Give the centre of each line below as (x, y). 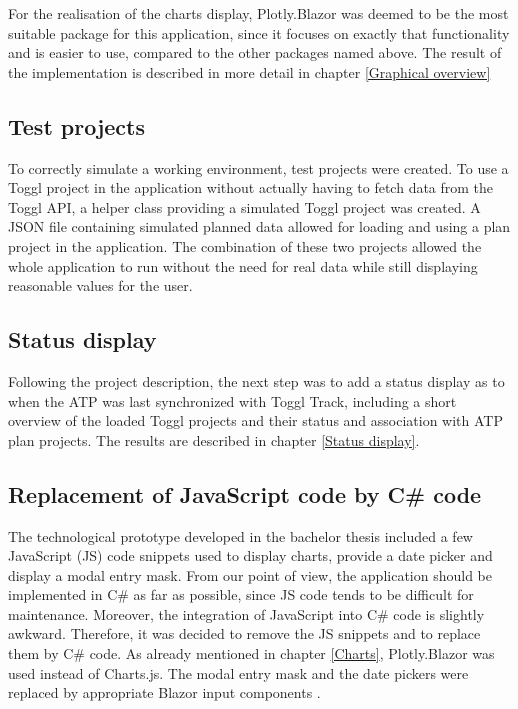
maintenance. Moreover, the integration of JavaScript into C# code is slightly (246, 613)
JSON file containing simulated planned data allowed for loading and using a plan (259, 226)
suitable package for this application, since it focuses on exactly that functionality (259, 32)
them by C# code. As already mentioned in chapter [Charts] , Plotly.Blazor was (251, 653)
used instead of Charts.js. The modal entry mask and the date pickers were (238, 672)
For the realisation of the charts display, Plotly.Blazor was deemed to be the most (258, 13)
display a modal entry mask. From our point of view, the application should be (250, 574)
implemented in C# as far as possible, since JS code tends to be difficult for (241, 594)
